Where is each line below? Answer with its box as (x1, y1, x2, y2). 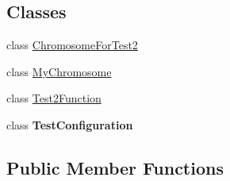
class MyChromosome (6, 63, 112, 79)
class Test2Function (6, 90, 102, 106)
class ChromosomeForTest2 (6, 37, 138, 53)
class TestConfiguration (6, 116, 133, 133)
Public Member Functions (6, 155, 224, 179)
